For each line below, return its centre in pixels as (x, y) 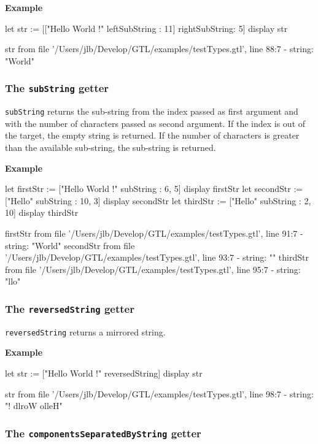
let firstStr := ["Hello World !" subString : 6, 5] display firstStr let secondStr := (154, 189)
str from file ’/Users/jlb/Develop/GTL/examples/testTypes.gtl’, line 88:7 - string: (159, 49)
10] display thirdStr (42, 212)
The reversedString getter (70, 308)
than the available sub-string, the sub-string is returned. (111, 147)
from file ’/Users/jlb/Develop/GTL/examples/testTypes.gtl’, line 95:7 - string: (153, 269)
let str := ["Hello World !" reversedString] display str (104, 373)
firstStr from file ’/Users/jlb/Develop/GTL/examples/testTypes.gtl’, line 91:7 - (154, 233)
